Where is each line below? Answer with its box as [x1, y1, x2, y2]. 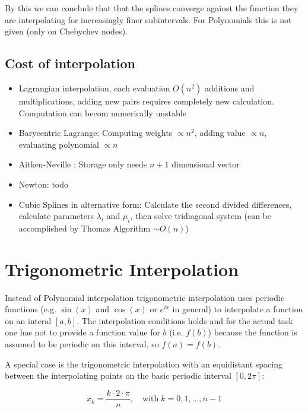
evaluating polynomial [18, 138, 99, 150]
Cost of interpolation [5, 54, 136, 72]
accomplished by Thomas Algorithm [18, 221, 151, 234]
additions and [205, 81, 255, 94]
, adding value [194, 126, 246, 139]
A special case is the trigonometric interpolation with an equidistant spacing [5, 357, 282, 370]
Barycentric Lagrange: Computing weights [18, 126, 173, 139]
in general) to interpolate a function [172, 303, 303, 315]
